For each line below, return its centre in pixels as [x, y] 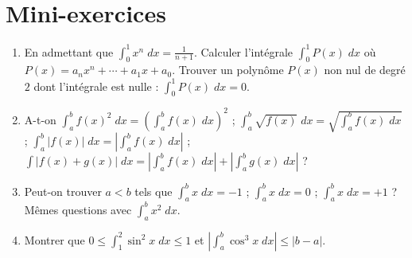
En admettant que [69, 51]
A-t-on [40, 119]
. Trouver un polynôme [228, 70]
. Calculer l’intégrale [243, 51]
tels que [154, 191]
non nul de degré [365, 70]
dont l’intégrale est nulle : [96, 86]
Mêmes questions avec [78, 209]
